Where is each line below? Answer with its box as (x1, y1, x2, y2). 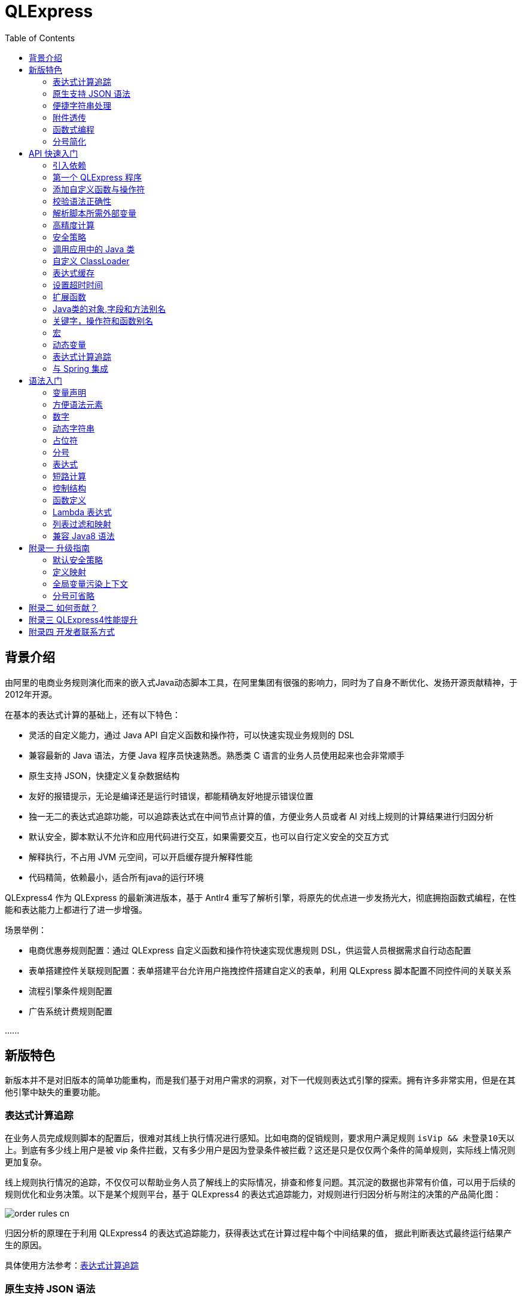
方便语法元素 (53, 399, 103, 409)
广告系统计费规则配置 (29, 1005, 112, 1016)
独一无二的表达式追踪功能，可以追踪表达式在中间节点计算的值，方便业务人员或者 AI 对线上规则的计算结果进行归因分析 (29, 811, 494, 821)
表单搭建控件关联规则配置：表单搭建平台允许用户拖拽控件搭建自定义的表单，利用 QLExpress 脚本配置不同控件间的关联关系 (29, 965, 512, 976)
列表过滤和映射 (53, 518, 111, 529)
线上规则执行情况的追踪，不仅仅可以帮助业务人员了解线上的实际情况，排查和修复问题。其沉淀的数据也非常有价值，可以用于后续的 (5, 1177, 515, 1188)
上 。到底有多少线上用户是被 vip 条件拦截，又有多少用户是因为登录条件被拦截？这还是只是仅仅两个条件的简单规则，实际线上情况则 (5, 1145, 515, 1156)
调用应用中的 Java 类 (53, 243, 135, 254)
